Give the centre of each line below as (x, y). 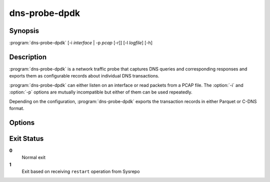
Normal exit (34, 157)
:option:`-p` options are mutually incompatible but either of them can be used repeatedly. (101, 92)
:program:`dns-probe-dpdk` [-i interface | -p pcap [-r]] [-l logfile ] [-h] (81, 43)
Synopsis (24, 31)
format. (17, 108)
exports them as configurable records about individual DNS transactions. (84, 76)
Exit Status (26, 138)
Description (28, 57)
